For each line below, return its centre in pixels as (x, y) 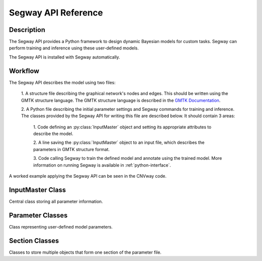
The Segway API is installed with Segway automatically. (65, 57)
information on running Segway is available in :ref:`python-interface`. (102, 165)
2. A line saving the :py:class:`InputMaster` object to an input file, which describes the (119, 142)
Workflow (24, 71)
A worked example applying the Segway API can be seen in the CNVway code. (88, 176)
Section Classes (34, 240)
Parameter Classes (38, 215)
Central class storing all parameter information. (56, 201)
